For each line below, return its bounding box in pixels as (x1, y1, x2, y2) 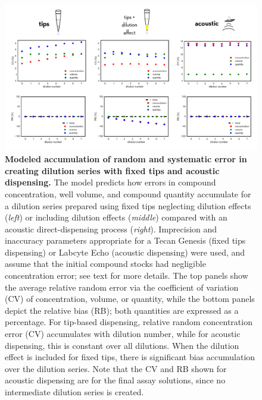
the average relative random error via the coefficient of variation (5, 281, 239, 293)
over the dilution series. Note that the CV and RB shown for (5, 362, 227, 374)
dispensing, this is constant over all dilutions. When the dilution (5, 339, 239, 351)
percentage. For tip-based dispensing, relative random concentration (5, 316, 252, 328)
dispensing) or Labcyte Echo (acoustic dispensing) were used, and (5, 245, 245, 258)
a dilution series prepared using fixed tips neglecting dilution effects (5, 199, 251, 212)
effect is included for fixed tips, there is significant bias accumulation (5, 351, 255, 363)
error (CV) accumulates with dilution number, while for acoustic (5, 327, 241, 340)
